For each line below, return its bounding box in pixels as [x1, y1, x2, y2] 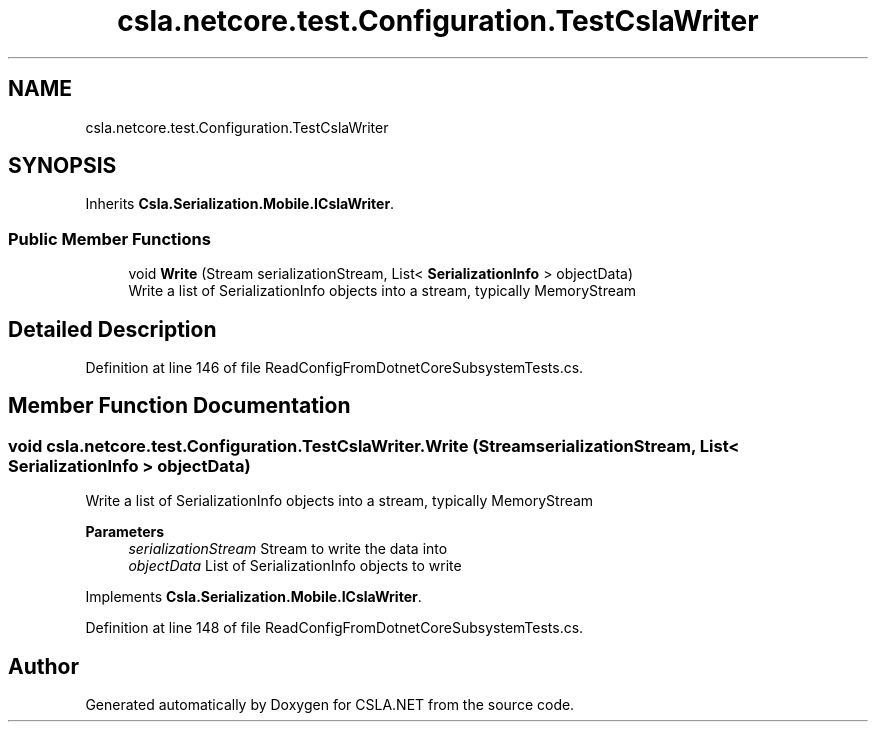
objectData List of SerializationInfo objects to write [128, 557, 462, 575]
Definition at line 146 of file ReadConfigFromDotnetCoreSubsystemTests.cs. [85, 359, 584, 377]
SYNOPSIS [8, 153, 117, 179]
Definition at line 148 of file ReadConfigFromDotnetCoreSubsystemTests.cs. [85, 619, 584, 637]
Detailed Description [8, 316, 217, 342]
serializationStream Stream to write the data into [128, 540, 448, 558]
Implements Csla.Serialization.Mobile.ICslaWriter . [85, 588, 422, 606]
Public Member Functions [8, 228, 211, 249]
